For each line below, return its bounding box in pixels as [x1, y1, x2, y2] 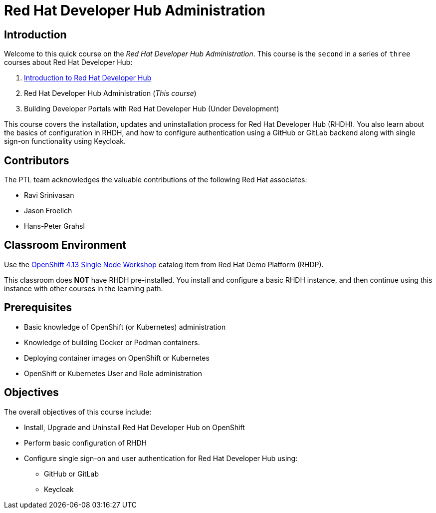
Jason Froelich [24, 206, 72, 215]
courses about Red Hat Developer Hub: [4, 58, 133, 67]
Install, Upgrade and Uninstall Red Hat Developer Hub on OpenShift [24, 423, 245, 432]
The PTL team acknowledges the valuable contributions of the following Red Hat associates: [4, 175, 307, 184]
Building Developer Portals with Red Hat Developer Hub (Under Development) [24, 104, 279, 113]
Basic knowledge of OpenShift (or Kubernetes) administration [24, 322, 226, 331]
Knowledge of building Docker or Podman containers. [24, 338, 200, 347]
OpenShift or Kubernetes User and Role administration [24, 369, 202, 378]
